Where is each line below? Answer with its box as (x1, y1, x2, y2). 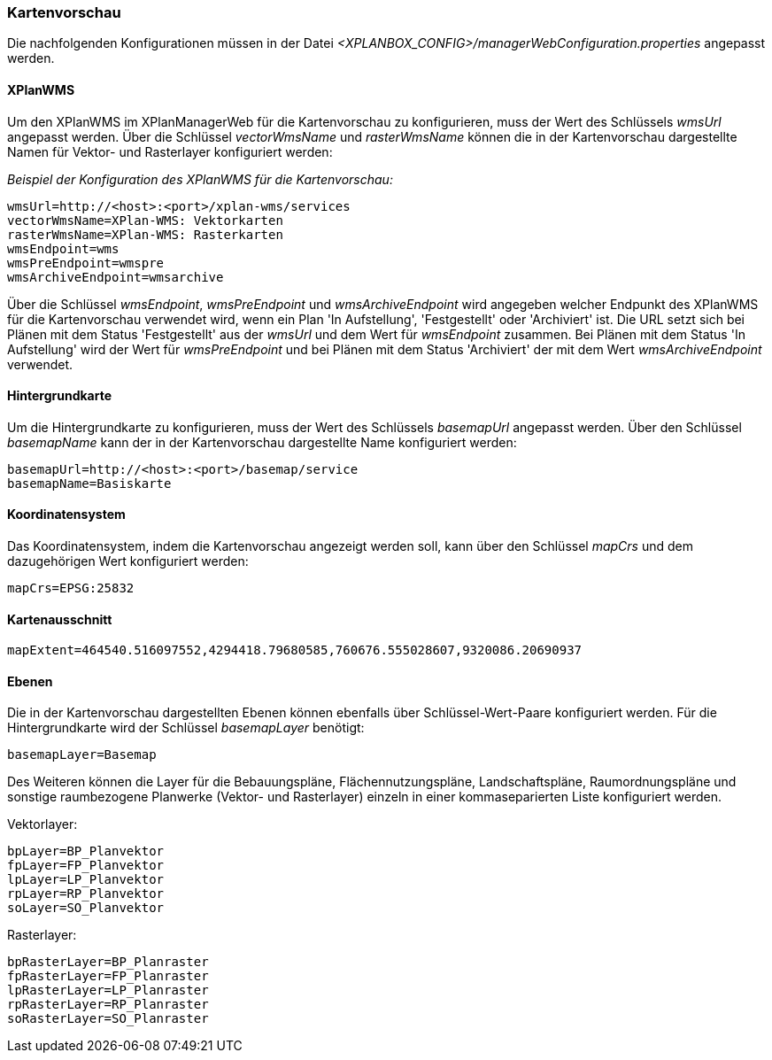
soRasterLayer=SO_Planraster (7, 1011, 209, 1026)
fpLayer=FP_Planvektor (7, 858, 165, 873)
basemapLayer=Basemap (7, 747, 157, 762)
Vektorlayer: (7, 816, 78, 832)
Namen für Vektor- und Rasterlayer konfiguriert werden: (7, 143, 333, 159)
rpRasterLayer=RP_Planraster (7, 997, 209, 1012)
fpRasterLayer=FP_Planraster (7, 969, 209, 984)
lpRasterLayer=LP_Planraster (7, 983, 209, 998)
